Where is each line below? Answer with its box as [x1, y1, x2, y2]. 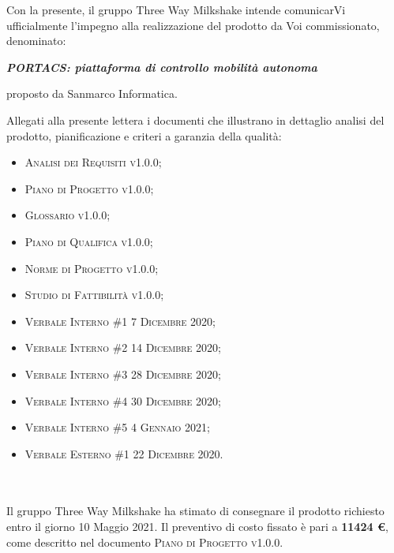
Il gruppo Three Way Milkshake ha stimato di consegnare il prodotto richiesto [6, 503, 385, 519]
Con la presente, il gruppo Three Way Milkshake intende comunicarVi [6, 2, 346, 17]
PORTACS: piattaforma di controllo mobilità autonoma [6, 58, 317, 75]
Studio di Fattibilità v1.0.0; [24, 286, 164, 303]
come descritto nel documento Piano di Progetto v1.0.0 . [6, 533, 283, 550]
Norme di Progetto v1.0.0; [24, 260, 159, 276]
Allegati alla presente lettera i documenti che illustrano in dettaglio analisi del [6, 111, 385, 128]
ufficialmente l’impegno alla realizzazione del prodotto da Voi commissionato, [6, 17, 380, 33]
